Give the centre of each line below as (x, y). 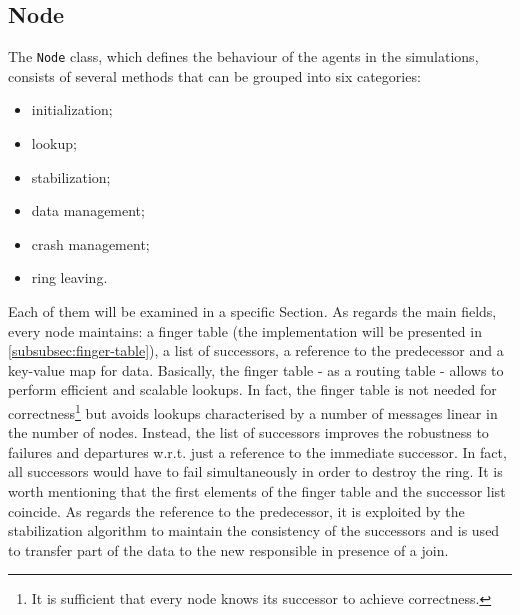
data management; (88, 210)
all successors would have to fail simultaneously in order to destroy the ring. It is (255, 471)
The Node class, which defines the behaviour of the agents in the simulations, (243, 56)
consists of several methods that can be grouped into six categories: (214, 75)
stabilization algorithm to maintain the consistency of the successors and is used (254, 530)
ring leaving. (69, 277)
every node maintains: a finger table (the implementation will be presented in (245, 330)
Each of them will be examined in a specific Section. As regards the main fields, (252, 311)
